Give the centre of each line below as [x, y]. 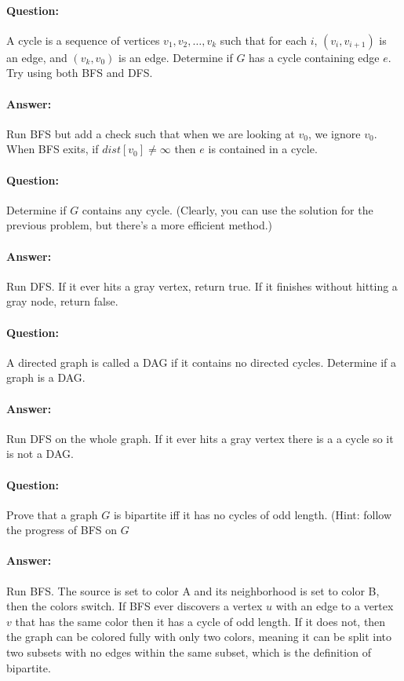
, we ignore [334, 133]
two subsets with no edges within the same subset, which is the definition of [189, 652]
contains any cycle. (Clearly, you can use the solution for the [227, 209]
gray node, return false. [62, 301]
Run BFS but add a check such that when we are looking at [151, 133]
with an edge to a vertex [335, 606]
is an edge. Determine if [175, 57]
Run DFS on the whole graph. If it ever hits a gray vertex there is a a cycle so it [200, 438]
